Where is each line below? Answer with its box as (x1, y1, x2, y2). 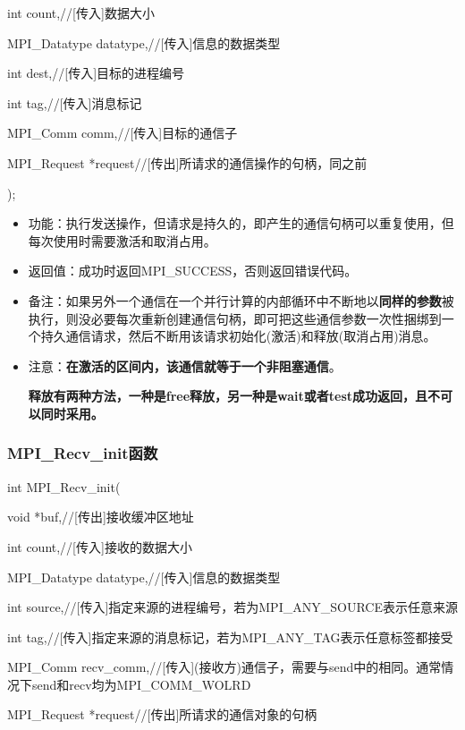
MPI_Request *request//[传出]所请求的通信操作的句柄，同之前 (7, 153, 368, 172)
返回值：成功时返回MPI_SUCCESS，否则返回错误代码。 (28, 261, 358, 280)
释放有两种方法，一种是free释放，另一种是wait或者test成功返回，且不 (28, 386, 441, 405)
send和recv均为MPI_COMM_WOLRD (31, 675, 251, 693)
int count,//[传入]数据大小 (7, 4, 155, 21)
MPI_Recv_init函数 (7, 442, 158, 464)
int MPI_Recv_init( (7, 477, 121, 496)
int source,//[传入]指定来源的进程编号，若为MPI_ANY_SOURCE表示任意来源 (7, 598, 458, 616)
